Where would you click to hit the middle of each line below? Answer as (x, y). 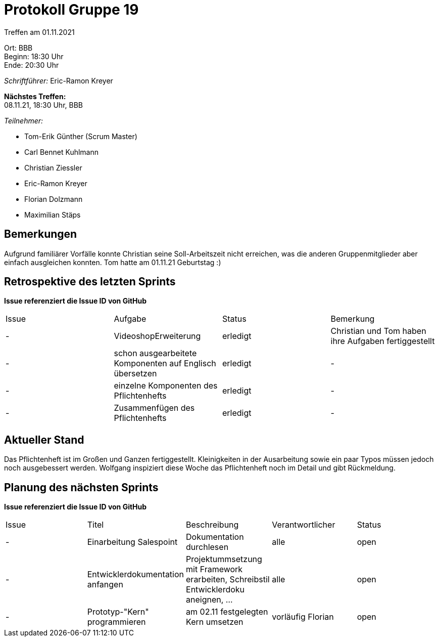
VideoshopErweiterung (157, 336)
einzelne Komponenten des (166, 386)
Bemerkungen (41, 234)
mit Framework (214, 569)
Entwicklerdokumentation (136, 574)
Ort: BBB (18, 48)
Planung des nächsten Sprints (81, 487)
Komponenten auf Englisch (165, 364)
